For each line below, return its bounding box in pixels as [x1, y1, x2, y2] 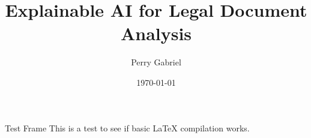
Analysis [120, 21, 192, 46]
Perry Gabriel [131, 56, 181, 68]
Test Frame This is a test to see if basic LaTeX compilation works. [5, 121, 250, 134]
